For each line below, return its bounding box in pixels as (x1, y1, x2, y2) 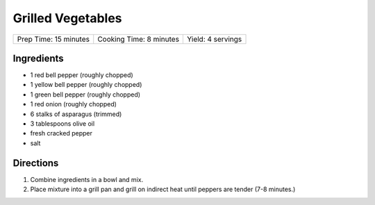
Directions (12, 157, 59, 169)
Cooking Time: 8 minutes (97, 34, 180, 44)
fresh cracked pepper (30, 129, 93, 138)
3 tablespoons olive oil (30, 120, 95, 128)
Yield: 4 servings (187, 34, 242, 44)
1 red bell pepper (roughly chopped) (30, 71, 133, 79)
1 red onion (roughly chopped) (30, 100, 117, 108)
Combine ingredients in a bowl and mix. (30, 175, 144, 183)
